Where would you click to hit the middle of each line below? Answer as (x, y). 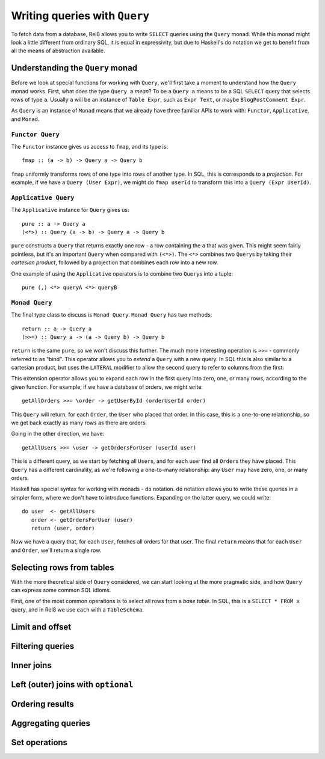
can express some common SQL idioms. (61, 590)
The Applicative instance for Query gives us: (70, 210)
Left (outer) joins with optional (72, 684)
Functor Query (36, 134)
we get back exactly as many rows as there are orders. (79, 423)
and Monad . (25, 119)
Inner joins (32, 665)
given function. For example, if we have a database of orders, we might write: (107, 387)
